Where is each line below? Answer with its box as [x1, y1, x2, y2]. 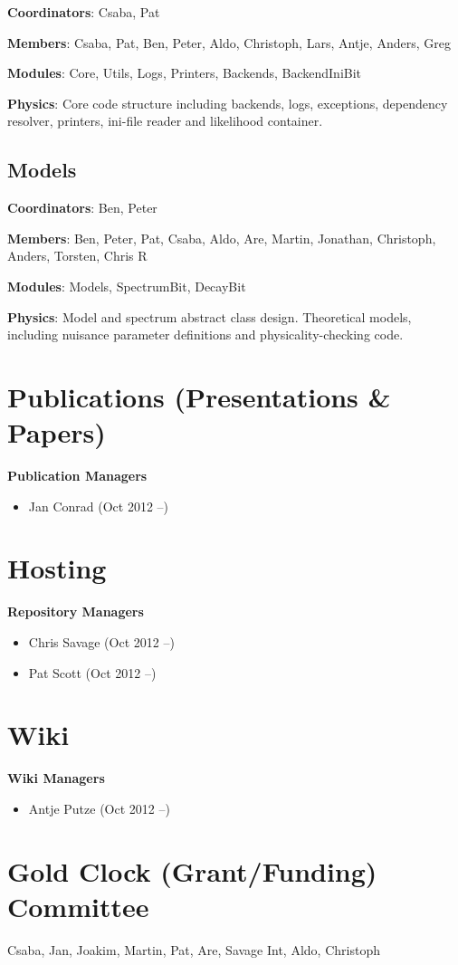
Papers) [7, 414, 106, 451]
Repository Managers [7, 602, 144, 621]
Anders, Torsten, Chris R [7, 246, 148, 265]
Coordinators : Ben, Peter [7, 198, 157, 217]
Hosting [7, 549, 107, 587]
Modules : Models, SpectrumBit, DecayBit [7, 276, 246, 295]
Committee [7, 887, 149, 924]
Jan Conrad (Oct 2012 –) [28, 496, 169, 515]
